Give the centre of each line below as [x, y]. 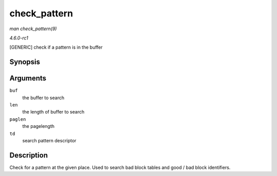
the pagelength [38, 126]
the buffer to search [43, 98]
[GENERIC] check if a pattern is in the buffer [56, 47]
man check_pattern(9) [33, 29]
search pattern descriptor [49, 140]
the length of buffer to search [53, 112]
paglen [18, 119]
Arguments [28, 79]
